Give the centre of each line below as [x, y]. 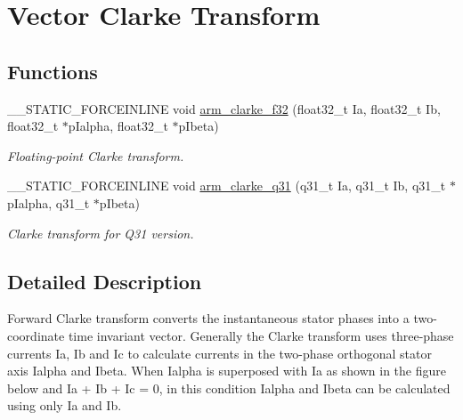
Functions [53, 71]
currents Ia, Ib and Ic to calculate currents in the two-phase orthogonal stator [219, 353]
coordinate [36, 335]
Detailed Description [105, 281]
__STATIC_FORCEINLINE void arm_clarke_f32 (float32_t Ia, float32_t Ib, [224, 108]
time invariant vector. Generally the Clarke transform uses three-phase [261, 335]
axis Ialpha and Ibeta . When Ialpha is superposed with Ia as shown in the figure [227, 371]
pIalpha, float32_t [118, 126]
